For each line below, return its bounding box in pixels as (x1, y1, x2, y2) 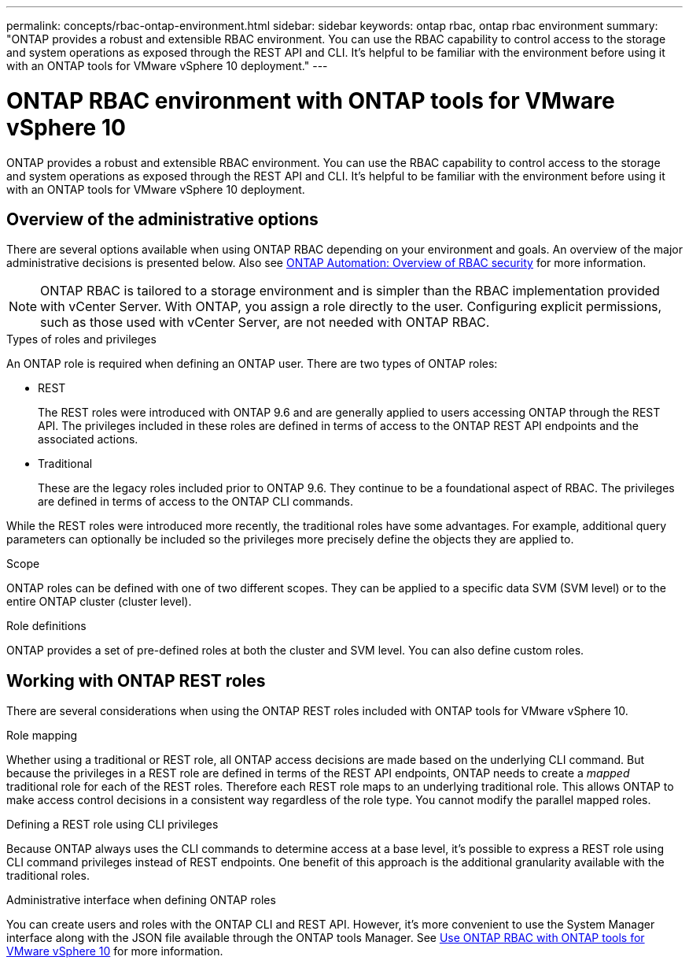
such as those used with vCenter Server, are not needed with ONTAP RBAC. (40, 314, 490, 331)
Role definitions (6, 619, 87, 633)
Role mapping (6, 729, 78, 743)
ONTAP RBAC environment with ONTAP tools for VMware (6, 87, 615, 114)
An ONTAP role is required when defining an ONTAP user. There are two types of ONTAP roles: (6, 357, 498, 371)
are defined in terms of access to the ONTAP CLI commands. (38, 495, 354, 509)
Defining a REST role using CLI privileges (6, 818, 219, 832)
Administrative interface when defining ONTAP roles (6, 893, 276, 907)
